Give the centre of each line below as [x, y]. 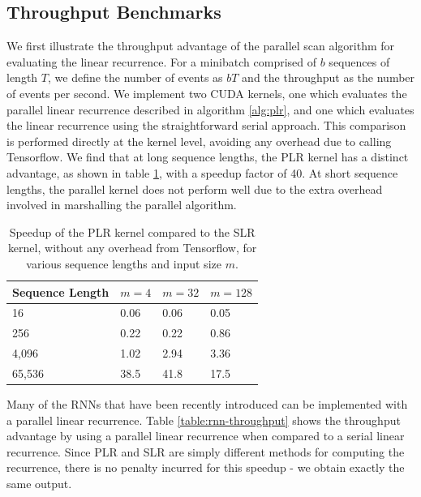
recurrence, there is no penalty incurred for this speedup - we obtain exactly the [206, 467]
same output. [39, 483]
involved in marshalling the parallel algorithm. [122, 205]
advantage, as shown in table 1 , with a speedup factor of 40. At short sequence [202, 172]
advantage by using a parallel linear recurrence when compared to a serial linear [206, 436]
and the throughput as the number [329, 77]
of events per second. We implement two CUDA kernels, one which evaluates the [207, 93]
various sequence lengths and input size [124, 263]
